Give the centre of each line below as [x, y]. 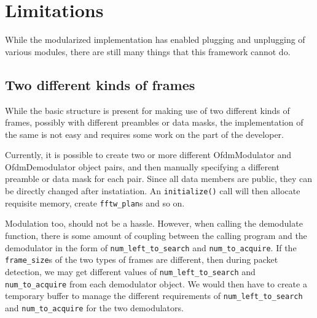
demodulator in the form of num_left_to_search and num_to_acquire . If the [151, 247]
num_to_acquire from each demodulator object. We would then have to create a [156, 283]
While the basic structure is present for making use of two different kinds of [147, 110]
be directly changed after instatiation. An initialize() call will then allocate [153, 191]
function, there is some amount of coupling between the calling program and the [156, 235]
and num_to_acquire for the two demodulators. [94, 307]
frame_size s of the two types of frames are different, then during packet [142, 259]
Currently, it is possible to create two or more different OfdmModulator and [148, 155]
